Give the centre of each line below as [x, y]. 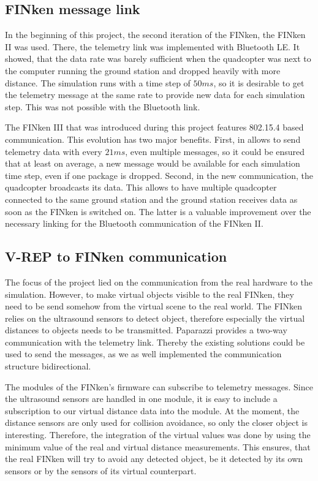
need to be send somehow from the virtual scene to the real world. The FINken [154, 306]
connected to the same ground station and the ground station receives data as [151, 199]
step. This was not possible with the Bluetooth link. [103, 106]
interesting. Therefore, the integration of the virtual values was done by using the [158, 435]
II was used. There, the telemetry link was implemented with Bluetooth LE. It [153, 46]
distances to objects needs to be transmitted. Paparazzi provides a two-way [146, 330]
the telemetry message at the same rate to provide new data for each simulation [155, 95]
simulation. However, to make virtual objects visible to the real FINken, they [150, 294]
